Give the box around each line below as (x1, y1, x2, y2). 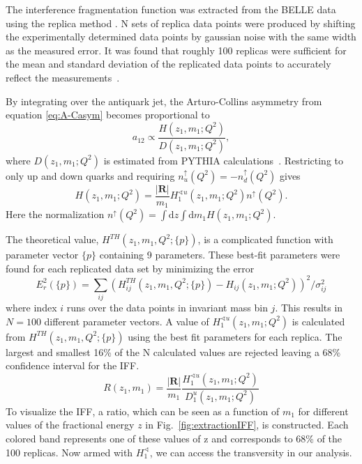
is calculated (292, 314, 345, 328)
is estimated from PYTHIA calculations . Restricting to (103, 153, 344, 167)
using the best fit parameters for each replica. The (128, 329, 342, 343)
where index (6, 300, 57, 315)
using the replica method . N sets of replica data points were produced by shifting (6, 15, 356, 30)
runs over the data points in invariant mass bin (66, 300, 268, 315)
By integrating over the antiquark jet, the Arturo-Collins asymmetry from (6, 93, 322, 108)
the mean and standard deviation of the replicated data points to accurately (6, 56, 331, 71)
